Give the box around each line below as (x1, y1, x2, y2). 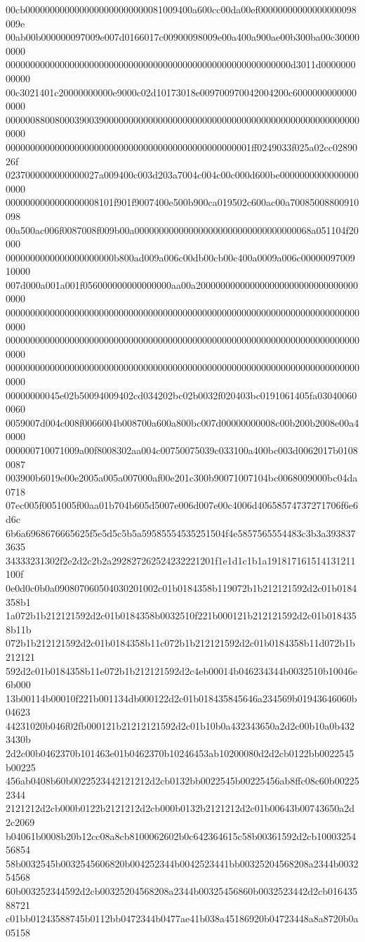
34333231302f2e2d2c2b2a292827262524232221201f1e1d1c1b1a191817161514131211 (6, 553, 356, 567)
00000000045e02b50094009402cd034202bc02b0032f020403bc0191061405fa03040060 (6, 387, 357, 402)
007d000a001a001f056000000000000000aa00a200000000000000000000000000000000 (6, 277, 359, 292)
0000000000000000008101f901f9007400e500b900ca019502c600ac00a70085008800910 (6, 195, 359, 209)
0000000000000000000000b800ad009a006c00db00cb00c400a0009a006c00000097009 (6, 250, 355, 264)
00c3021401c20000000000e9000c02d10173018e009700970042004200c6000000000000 (6, 84, 357, 99)
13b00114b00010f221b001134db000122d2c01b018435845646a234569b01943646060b (6, 690, 357, 705)
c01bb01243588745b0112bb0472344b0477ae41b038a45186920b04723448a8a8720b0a (6, 911, 359, 926)
